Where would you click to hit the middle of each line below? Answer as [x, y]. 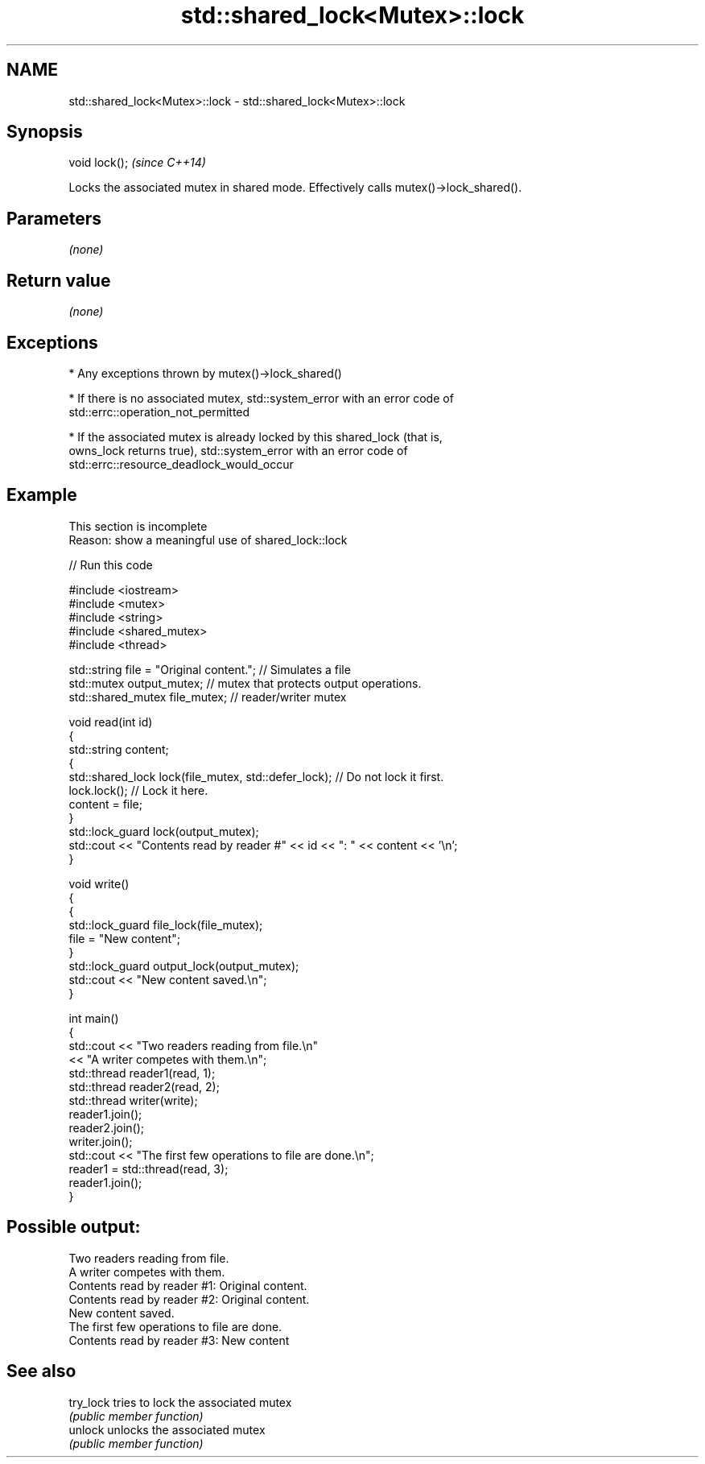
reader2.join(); [107, 1127]
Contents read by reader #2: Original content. [189, 1299]
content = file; [105, 804]
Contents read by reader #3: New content [179, 1340]
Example [42, 495]
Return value [59, 280]
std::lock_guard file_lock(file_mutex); [166, 924]
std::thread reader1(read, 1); [142, 1073]
